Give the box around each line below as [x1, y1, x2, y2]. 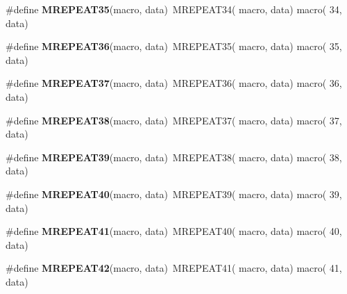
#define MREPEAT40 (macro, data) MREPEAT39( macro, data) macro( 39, [6, 186, 342, 201]
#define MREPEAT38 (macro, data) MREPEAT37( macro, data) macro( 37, [6, 113, 342, 127]
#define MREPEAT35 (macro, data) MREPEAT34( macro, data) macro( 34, [6, 2, 342, 16]
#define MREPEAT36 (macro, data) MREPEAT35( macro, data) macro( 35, [6, 39, 342, 54]
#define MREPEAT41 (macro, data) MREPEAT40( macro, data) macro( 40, [6, 224, 342, 238]
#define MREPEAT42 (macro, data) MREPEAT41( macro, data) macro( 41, [6, 261, 342, 275]
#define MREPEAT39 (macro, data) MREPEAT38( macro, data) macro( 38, [6, 149, 342, 164]
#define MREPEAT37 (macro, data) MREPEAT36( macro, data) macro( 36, [6, 76, 342, 90]
